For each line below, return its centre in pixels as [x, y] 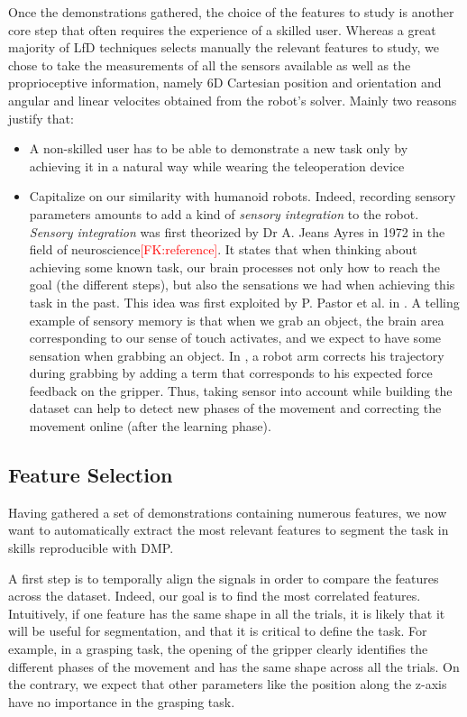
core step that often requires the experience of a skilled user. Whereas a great [222, 29]
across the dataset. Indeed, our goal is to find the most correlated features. [215, 596]
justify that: [41, 118]
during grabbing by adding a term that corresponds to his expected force [231, 373]
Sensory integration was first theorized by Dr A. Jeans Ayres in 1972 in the [237, 231]
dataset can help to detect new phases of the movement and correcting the [235, 408]
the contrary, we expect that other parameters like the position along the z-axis [228, 684]
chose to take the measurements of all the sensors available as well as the [210, 64]
